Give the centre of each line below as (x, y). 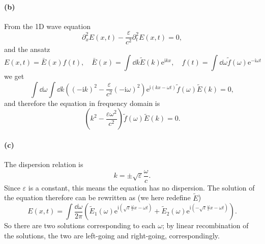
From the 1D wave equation (47, 26)
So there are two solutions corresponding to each (80, 225)
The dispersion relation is (44, 164)
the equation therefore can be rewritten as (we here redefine (97, 197)
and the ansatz (27, 49)
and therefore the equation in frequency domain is (82, 103)
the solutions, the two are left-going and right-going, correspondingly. (112, 235)
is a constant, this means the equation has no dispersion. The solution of (141, 187)
